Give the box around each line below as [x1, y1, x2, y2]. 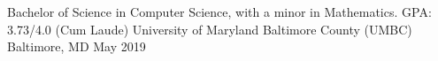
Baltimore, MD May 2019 [7, 37, 146, 56]
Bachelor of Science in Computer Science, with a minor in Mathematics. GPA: [7, 3, 432, 20]
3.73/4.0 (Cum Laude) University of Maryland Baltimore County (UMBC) [7, 19, 412, 38]
